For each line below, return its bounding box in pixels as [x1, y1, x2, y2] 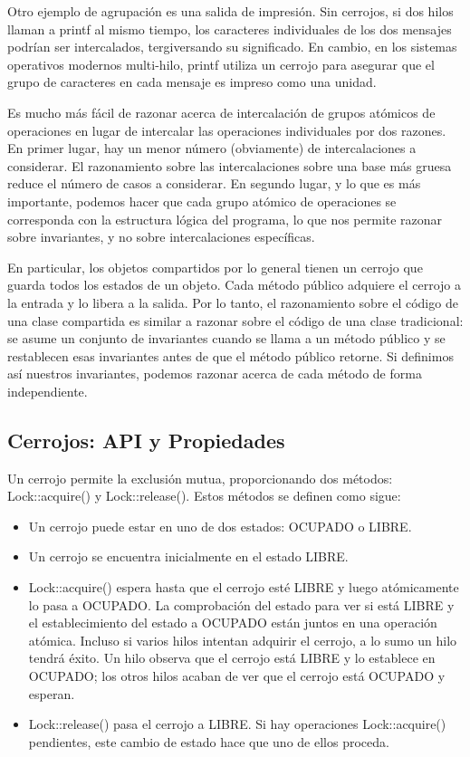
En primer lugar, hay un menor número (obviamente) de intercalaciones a [7, 139, 417, 158]
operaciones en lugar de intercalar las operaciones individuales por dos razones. [7, 120, 446, 139]
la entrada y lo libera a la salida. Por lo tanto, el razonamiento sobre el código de [7, 292, 458, 311]
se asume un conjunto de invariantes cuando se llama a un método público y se [7, 329, 446, 348]
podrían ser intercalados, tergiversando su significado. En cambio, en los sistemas [7, 37, 457, 56]
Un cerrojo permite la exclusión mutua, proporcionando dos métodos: [7, 468, 393, 487]
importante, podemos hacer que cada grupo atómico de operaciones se [7, 191, 397, 210]
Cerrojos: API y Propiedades [7, 426, 285, 454]
